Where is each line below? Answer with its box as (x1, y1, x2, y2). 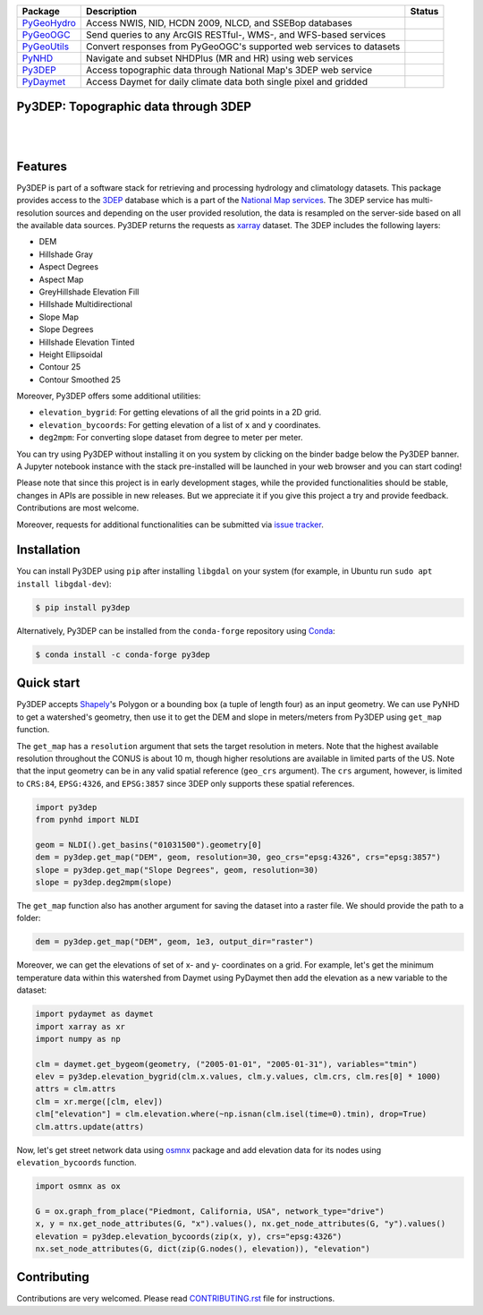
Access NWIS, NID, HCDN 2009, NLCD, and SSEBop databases (86, 17, 352, 29)
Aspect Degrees (38, 261, 98, 272)
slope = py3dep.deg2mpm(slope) (35, 877, 174, 887)
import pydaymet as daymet (35, 1009, 154, 1020)
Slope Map (38, 312, 80, 322)
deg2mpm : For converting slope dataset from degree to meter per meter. (38, 432, 303, 443)
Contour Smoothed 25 (38, 374, 121, 385)
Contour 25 (38, 362, 81, 372)
